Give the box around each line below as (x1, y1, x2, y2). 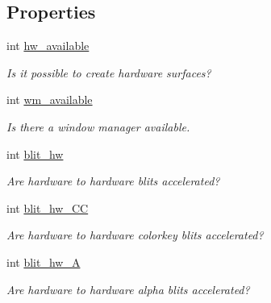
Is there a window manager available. (6, 118, 190, 135)
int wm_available (6, 91, 93, 108)
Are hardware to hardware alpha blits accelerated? (6, 280, 250, 297)
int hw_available (6, 37, 90, 54)
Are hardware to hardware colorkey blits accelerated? (6, 226, 264, 243)
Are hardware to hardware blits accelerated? (6, 172, 220, 189)
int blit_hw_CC (6, 199, 89, 216)
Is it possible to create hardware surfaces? (6, 64, 211, 81)
